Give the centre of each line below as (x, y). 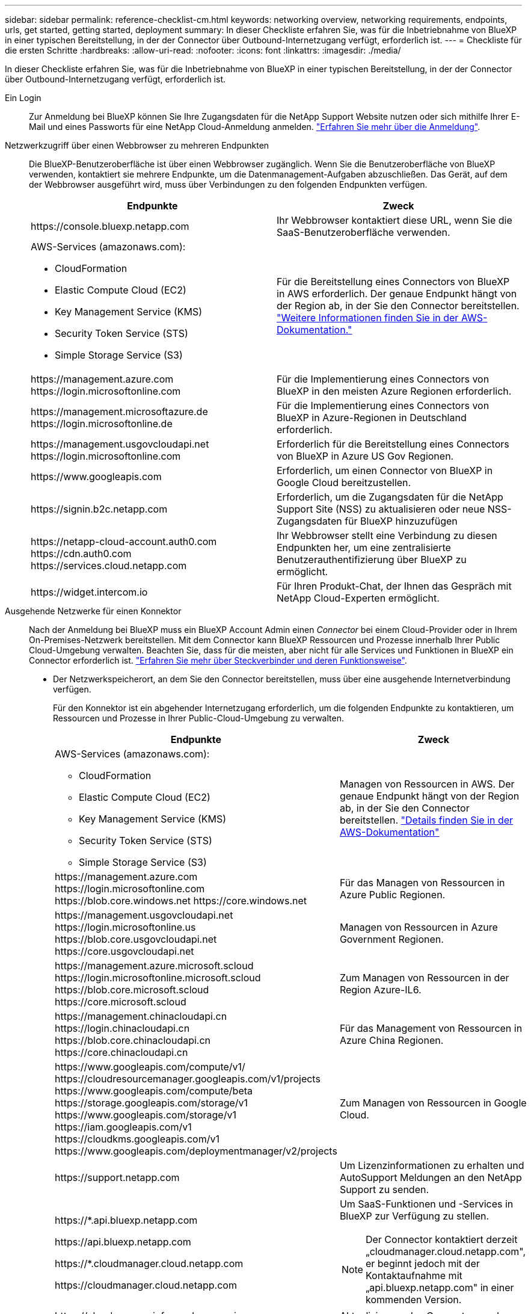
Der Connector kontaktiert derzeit (441, 1239)
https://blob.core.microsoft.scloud (132, 990)
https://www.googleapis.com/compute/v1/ (150, 1067)
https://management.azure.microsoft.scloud (154, 966)
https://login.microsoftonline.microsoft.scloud (158, 978)
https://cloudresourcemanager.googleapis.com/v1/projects (188, 1079)
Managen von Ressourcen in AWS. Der (427, 784)
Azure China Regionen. (391, 1040)
